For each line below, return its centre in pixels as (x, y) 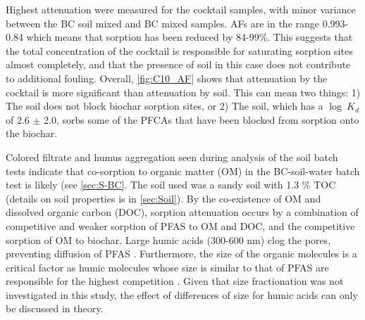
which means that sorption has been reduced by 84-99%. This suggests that (190, 37)
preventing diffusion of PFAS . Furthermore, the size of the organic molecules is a (181, 254)
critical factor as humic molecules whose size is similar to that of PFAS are (167, 267)
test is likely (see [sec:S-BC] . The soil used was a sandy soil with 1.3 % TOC (171, 185)
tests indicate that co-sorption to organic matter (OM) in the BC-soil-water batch (183, 171)
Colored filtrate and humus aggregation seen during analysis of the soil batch (172, 156)
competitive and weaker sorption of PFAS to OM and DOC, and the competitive (180, 225)
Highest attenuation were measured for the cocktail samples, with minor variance (181, 9)
